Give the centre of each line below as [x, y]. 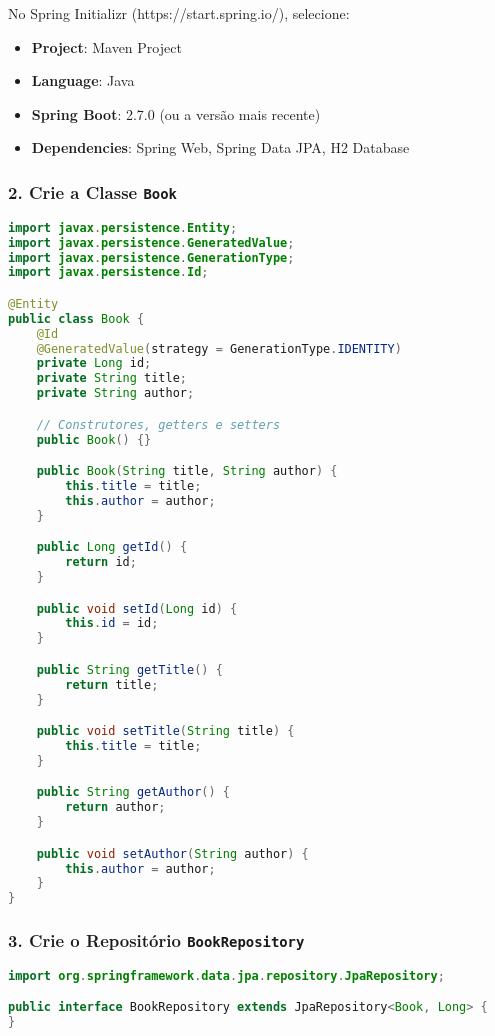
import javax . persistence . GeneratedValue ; [151, 242]
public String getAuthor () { [133, 792]
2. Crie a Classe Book [92, 191]
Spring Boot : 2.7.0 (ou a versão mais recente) [176, 113]
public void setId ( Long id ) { [137, 608]
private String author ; [115, 393]
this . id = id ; [112, 623]
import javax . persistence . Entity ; [123, 227]
